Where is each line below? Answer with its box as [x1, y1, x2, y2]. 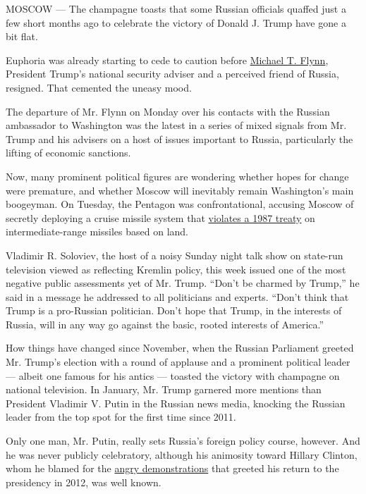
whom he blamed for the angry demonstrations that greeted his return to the [6, 461, 339, 476]
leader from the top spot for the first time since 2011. [6, 409, 236, 424]
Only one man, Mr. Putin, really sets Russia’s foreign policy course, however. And [6, 433, 360, 448]
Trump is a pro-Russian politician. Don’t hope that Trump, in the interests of [6, 303, 342, 318]
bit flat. [6, 29, 38, 44]
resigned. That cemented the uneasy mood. [6, 80, 192, 94]
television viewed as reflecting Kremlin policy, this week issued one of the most [6, 261, 346, 276]
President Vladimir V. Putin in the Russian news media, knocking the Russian [6, 395, 346, 410]
